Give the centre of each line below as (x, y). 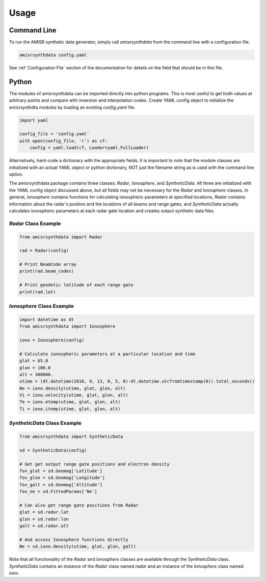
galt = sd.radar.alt (44, 526)
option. (16, 174)
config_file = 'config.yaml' (54, 134)
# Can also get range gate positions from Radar (79, 505)
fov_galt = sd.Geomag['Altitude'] (61, 485)
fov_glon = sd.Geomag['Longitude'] (62, 478)
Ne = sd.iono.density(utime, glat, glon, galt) (78, 547)
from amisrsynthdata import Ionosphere (67, 326)
